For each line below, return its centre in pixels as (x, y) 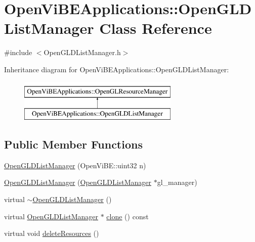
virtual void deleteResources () (52, 233)
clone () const (127, 216)
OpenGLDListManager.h (82, 52)
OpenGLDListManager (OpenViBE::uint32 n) (75, 165)
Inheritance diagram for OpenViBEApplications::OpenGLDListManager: (117, 69)
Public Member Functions (73, 144)
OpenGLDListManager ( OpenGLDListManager (78, 182)
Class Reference (156, 28)
